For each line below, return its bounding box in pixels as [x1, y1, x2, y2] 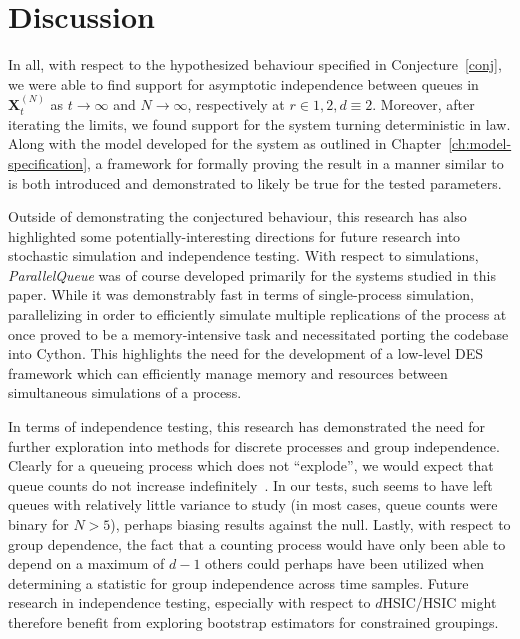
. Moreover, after [372, 94, 475, 115]
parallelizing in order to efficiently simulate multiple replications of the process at [8, 304, 507, 325]
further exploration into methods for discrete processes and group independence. [8, 435, 500, 456]
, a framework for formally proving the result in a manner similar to [87, 152, 504, 173]
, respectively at [187, 94, 285, 115]
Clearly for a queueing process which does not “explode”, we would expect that [8, 455, 494, 476]
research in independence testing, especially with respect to [8, 592, 371, 613]
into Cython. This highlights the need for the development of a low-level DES [8, 343, 484, 364]
